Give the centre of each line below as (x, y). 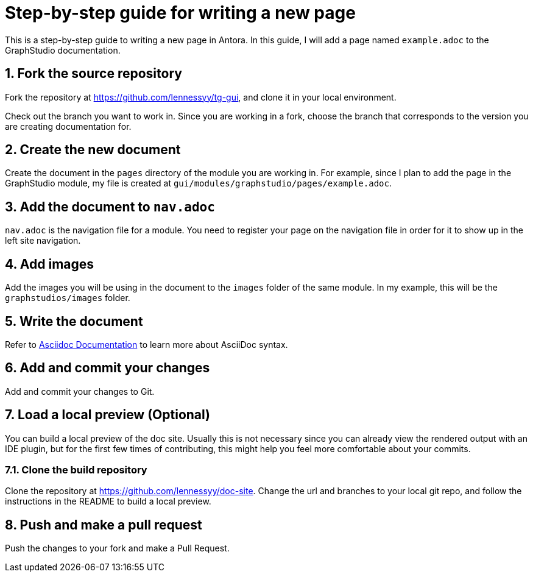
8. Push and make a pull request (104, 525)
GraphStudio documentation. (63, 50)
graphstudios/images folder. (68, 298)
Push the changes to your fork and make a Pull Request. (117, 548)
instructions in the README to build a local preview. (108, 501)
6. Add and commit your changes (108, 368)
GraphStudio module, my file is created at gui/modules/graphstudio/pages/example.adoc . (198, 183)
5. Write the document (74, 321)
